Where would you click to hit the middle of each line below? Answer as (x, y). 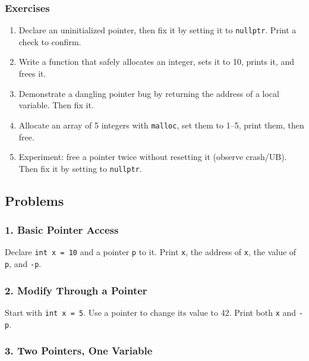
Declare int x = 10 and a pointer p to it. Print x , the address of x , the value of (151, 252)
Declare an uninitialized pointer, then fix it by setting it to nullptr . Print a (157, 30)
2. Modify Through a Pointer (76, 290)
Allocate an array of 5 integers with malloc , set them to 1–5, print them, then (161, 125)
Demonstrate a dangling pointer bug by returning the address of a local (149, 93)
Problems (34, 200)
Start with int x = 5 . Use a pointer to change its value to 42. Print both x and (151, 312)
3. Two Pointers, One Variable (79, 351)
